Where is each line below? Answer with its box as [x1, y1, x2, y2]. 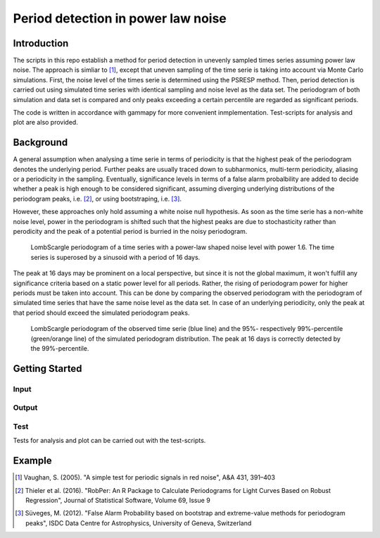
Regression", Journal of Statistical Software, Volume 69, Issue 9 [25, 496, 210, 504]
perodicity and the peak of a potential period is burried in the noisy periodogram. [13, 227, 248, 236]
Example [13, 455, 52, 467]
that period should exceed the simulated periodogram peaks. [13, 308, 190, 317]
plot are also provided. [13, 118, 79, 127]
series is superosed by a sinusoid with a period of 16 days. [30, 253, 201, 261]
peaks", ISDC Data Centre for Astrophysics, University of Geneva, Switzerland [25, 518, 252, 527]
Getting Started [13, 363, 82, 375]
